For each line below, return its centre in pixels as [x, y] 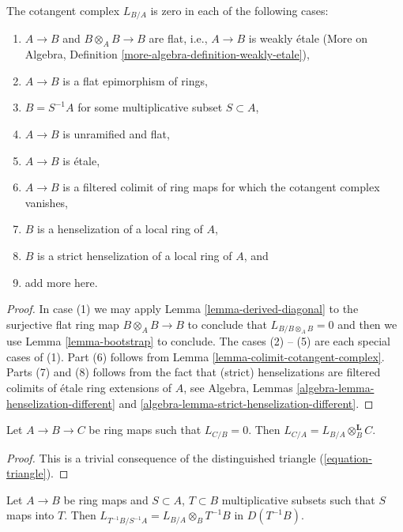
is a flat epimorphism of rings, [135, 80]
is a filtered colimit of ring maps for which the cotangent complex [221, 187]
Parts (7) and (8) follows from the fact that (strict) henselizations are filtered [194, 372]
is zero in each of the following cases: [239, 10]
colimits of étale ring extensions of [89, 388]
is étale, [81, 160]
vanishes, [47, 202]
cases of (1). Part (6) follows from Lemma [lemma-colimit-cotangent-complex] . [196, 356]
